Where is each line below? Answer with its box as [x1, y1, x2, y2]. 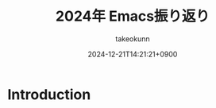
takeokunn [115, 33, 150, 44]
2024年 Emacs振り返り [55, 7, 210, 25]
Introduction [7, 85, 91, 103]
